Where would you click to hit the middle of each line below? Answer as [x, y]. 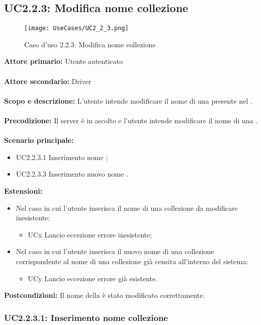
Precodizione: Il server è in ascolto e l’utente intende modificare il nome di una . [131, 120]
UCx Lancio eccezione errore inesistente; [90, 234]
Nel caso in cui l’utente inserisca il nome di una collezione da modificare [127, 208]
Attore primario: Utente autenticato [63, 61]
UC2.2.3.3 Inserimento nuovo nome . [72, 174]
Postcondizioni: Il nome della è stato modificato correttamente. [105, 295]
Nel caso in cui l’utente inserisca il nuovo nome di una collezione [115, 251]
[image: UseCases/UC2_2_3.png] [76, 28]
